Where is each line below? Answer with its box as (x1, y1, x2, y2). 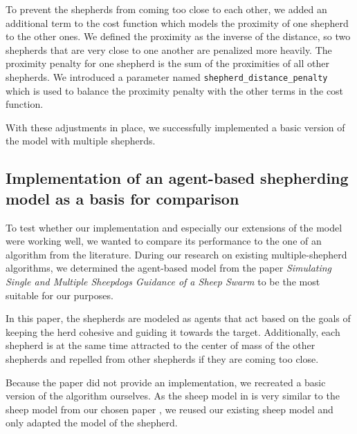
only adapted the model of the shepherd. (6, 415, 178, 430)
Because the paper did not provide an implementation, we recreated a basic (6, 375, 326, 389)
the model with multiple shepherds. (6, 133, 156, 148)
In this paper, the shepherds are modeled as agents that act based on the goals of (6, 311, 351, 325)
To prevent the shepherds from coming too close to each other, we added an (6, 2, 327, 16)
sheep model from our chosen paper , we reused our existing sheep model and (6, 402, 333, 416)
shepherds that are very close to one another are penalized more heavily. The (6, 42, 332, 57)
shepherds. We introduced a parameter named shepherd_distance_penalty (6, 69, 328, 84)
